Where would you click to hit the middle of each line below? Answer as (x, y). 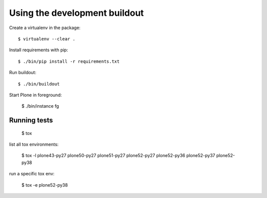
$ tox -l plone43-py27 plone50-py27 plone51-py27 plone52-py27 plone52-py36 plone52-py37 (118, 156)
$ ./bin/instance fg (40, 106)
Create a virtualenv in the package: (45, 28)
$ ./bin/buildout (39, 84)
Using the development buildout (77, 13)
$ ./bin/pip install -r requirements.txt (69, 61)
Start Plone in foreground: (35, 95)
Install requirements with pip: (39, 50)
